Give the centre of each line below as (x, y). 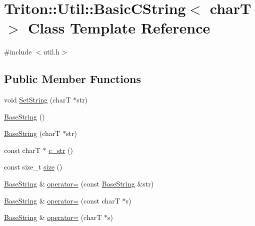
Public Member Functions (72, 79)
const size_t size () (33, 167)
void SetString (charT (37, 100)
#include (18, 52)
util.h (51, 52)
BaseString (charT (32, 133)
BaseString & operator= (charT (53, 217)
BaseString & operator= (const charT (62, 200)
